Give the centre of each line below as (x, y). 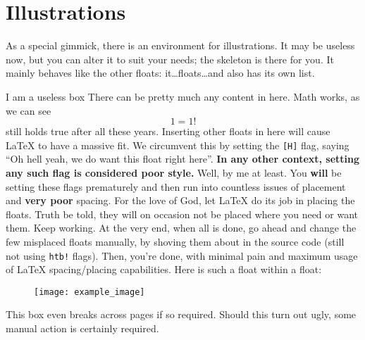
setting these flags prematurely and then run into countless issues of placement (176, 186)
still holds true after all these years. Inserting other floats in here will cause (168, 131)
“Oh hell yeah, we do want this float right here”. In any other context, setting (183, 159)
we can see (29, 110)
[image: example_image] (89, 292)
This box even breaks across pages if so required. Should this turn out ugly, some (181, 314)
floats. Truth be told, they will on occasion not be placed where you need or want (182, 214)
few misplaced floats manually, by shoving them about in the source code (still (175, 241)
